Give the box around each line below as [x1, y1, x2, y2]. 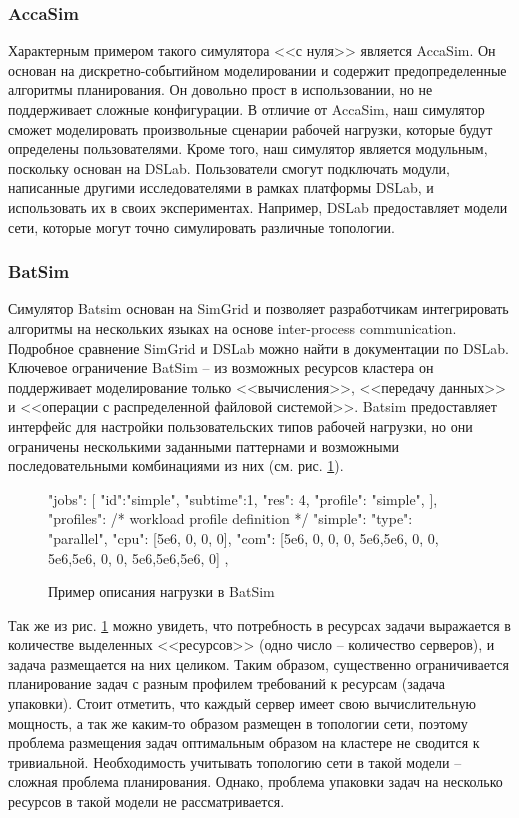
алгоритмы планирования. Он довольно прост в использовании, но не [8, 79, 433, 100]
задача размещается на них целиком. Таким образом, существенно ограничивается [8, 653, 509, 674]
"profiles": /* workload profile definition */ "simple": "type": [48, 508, 413, 529]
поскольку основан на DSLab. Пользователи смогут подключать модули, [8, 157, 450, 178]
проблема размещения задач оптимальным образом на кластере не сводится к [8, 732, 480, 753]
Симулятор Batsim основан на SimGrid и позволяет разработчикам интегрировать [8, 298, 509, 319]
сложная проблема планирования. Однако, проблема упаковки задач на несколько [8, 771, 503, 792]
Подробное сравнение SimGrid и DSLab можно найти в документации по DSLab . [8, 337, 509, 358]
